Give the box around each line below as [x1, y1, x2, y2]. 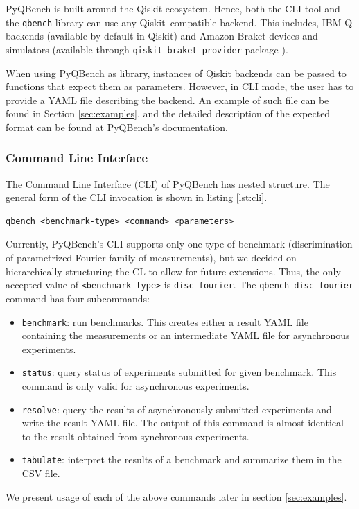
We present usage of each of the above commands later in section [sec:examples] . [6, 489, 347, 503]
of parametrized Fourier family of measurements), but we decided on [6, 250, 297, 265]
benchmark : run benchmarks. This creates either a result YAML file [21, 314, 308, 329]
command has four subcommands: [6, 291, 150, 305]
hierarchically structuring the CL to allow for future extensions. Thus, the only [6, 264, 341, 278]
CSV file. [21, 466, 60, 481]
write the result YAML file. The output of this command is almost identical [21, 415, 344, 430]
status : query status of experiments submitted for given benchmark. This [21, 365, 337, 379]
